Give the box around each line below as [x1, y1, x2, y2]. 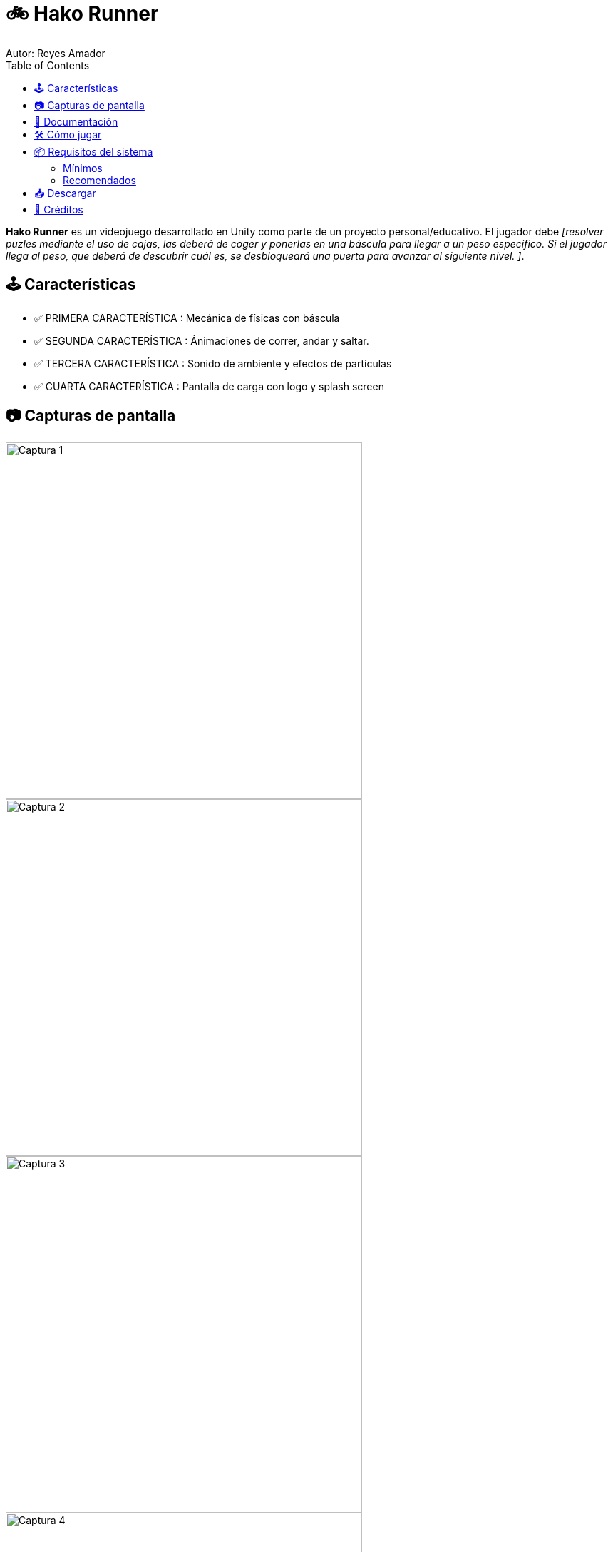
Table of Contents [6, 59, 90, 71]
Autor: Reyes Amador [6, 46, 105, 59]
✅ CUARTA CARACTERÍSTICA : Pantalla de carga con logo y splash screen [34, 380, 384, 392]
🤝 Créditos [34, 203, 83, 215]
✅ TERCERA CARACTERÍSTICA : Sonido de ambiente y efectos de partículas [34, 357, 392, 370]
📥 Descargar [34, 186, 96, 199]
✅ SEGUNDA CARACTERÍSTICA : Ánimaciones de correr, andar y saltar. [34, 334, 369, 347]
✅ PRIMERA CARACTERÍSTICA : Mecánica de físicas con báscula [34, 311, 340, 324]
